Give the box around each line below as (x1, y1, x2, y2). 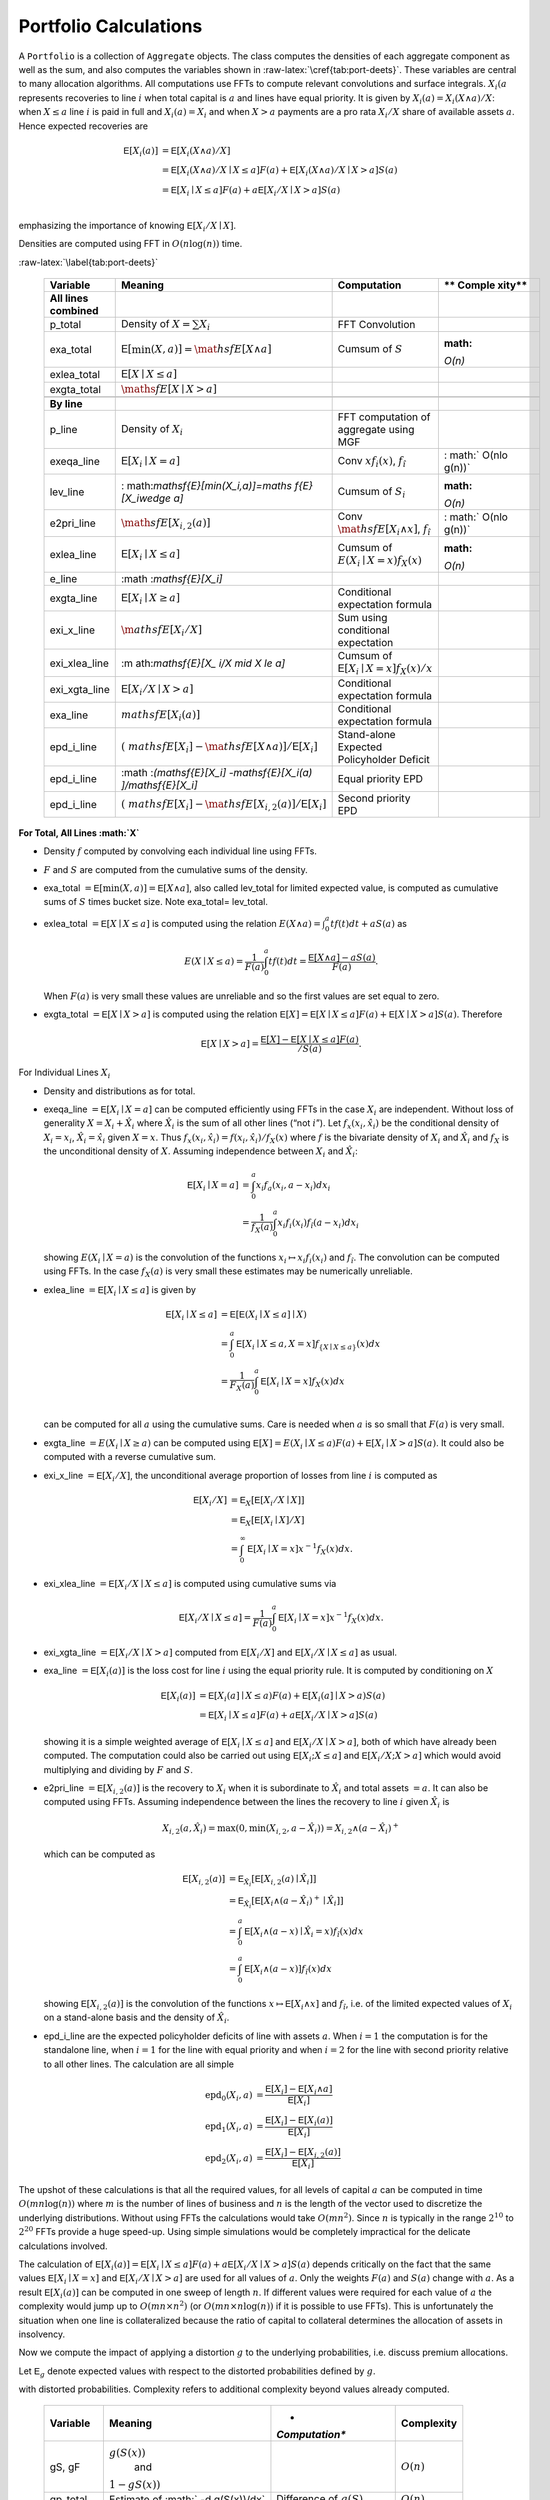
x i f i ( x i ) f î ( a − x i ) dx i (277, 1217, 360, 1231)
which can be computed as (43, 1848, 156, 1860)
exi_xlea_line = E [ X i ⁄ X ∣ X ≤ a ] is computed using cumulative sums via (43, 1578, 337, 1592)
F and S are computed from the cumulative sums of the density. (43, 863, 309, 875)
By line (49, 397, 83, 411)
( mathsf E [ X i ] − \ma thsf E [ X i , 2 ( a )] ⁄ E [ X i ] (120, 797, 327, 812)
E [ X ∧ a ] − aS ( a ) (308, 951, 376, 963)
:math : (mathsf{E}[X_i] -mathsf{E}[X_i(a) (120, 765, 313, 779)
